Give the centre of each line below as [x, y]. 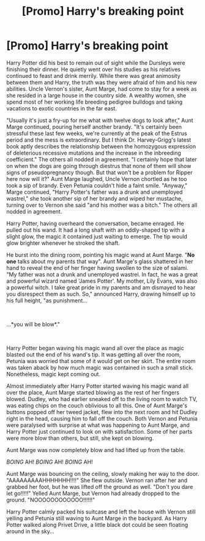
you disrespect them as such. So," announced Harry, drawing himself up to [101, 294]
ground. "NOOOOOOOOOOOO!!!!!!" [51, 500]
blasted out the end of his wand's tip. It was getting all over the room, [94, 355]
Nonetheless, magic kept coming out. [54, 374]
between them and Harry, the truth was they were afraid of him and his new [102, 82]
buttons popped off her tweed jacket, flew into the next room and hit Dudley [102, 412]
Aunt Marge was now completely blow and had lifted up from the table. [96, 450]
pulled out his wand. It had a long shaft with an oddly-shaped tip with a [96, 230]
